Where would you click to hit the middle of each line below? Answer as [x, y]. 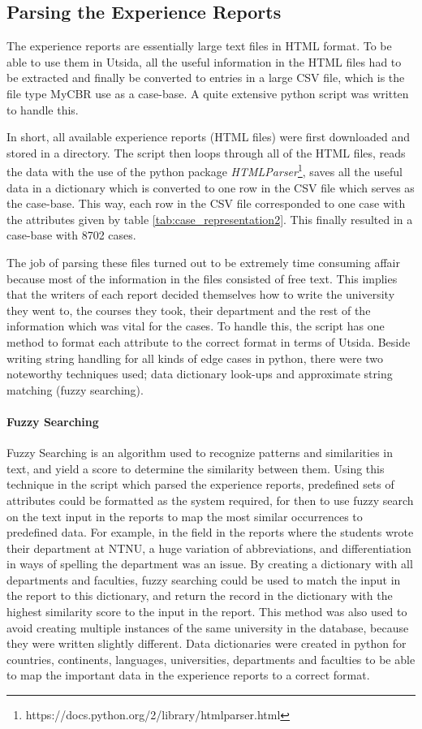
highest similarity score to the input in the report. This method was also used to [207, 612]
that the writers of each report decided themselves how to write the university [201, 294]
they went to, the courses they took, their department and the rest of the [189, 310]
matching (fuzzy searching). [75, 389]
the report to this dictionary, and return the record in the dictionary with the [200, 595]
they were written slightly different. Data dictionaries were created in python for [207, 643]
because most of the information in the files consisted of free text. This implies [202, 278]
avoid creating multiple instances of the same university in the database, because [208, 627]
